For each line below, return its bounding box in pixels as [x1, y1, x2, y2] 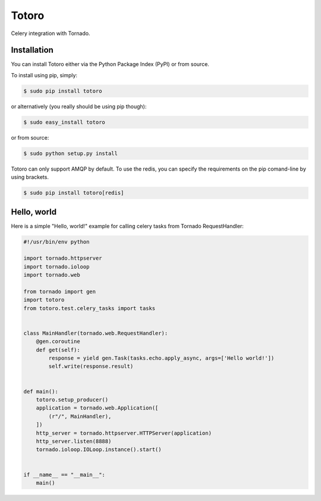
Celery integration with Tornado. [11, 30, 90, 37]
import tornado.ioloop [23, 263, 90, 270]
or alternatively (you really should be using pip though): [11, 103, 147, 110]
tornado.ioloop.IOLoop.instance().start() [36, 446, 162, 453]
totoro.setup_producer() [36, 396, 109, 404]
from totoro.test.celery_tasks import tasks [23, 305, 156, 311]
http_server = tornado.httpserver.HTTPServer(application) [36, 430, 212, 436]
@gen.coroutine [36, 338, 80, 345]
